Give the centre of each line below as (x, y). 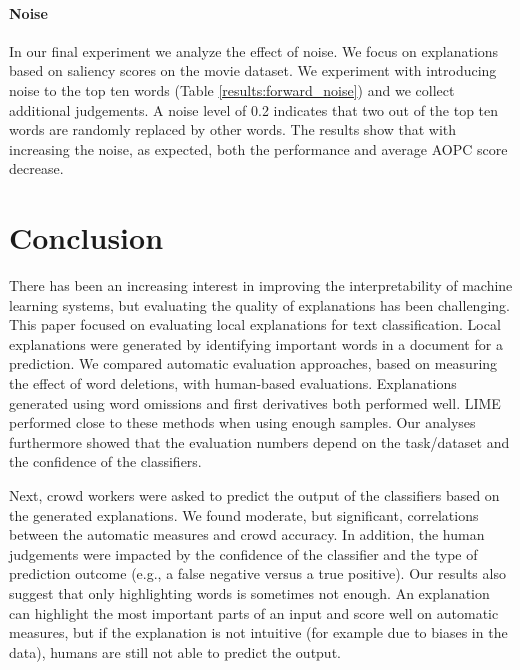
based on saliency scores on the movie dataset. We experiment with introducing (253, 70)
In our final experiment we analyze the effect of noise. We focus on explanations (254, 50)
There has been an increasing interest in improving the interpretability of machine (261, 285)
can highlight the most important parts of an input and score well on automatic (254, 612)
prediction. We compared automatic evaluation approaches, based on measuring (253, 363)
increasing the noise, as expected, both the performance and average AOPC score (258, 148)
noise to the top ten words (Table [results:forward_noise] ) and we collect (232, 89)
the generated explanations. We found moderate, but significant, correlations (244, 514)
